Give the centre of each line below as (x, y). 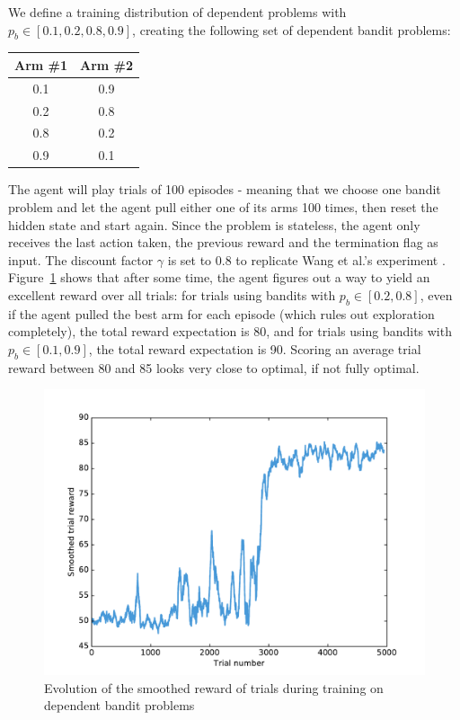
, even (436, 294)
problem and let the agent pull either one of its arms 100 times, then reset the (223, 206)
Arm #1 (41, 64)
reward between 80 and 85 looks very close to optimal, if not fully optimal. (214, 367)
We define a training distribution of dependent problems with (177, 12)
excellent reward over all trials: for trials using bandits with (172, 294)
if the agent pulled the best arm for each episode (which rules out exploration (221, 313)
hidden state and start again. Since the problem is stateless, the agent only (214, 224)
